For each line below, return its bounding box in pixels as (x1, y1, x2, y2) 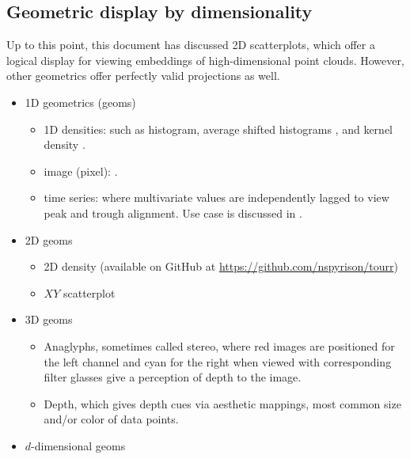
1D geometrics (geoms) (25, 93, 136, 110)
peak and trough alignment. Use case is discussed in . (44, 204, 302, 221)
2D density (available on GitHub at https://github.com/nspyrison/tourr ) (44, 258, 398, 275)
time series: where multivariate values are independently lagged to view (44, 189, 389, 206)
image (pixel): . (44, 162, 118, 179)
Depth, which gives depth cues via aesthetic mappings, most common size (44, 395, 401, 412)
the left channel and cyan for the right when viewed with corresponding (44, 353, 392, 370)
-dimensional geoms (31, 437, 126, 453)
